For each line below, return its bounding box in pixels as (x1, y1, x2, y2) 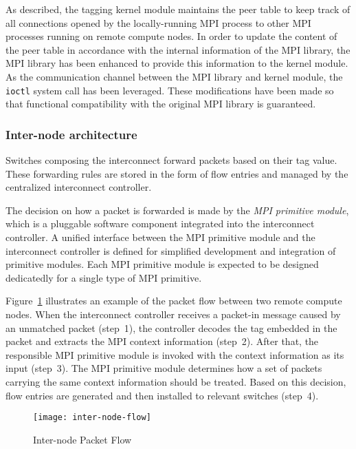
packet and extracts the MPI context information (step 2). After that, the (5, 334, 319, 348)
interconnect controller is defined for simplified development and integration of (5, 243, 336, 258)
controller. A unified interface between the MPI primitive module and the (5, 230, 315, 244)
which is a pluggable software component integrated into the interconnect (5, 216, 315, 231)
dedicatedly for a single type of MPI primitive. (5, 270, 202, 284)
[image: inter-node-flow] (33, 413, 151, 423)
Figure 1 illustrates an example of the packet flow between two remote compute (5, 293, 342, 308)
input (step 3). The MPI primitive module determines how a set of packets (5, 361, 322, 375)
